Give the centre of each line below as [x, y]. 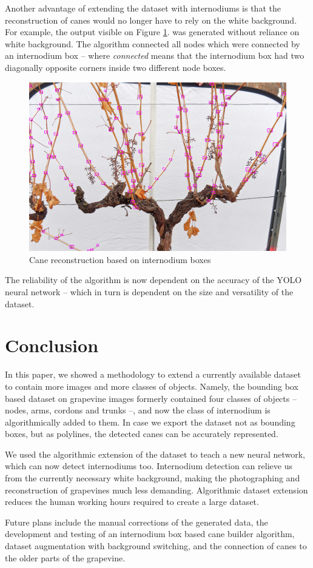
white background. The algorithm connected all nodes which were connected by [153, 43]
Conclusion [52, 345]
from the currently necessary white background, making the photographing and [153, 478]
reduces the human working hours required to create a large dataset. [132, 502]
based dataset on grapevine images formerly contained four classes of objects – [151, 398]
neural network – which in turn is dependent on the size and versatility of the [149, 292]
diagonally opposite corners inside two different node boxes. [116, 67]
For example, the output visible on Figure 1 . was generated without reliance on [152, 32]
